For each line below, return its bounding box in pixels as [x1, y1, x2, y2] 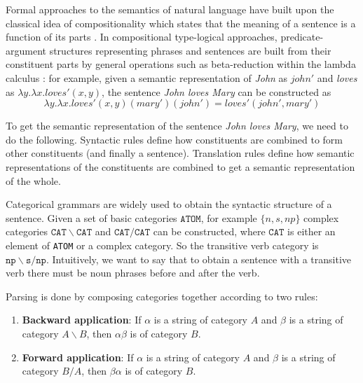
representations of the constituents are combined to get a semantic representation [6, 159, 355, 174]
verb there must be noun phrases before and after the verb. [6, 265, 260, 280]
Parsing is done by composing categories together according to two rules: [6, 288, 318, 303]
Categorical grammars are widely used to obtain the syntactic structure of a [6, 197, 332, 211]
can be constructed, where [153, 224, 266, 239]
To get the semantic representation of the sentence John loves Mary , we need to [6, 118, 348, 133]
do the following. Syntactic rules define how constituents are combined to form [6, 132, 343, 146]
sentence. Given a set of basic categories [6, 210, 177, 225]
